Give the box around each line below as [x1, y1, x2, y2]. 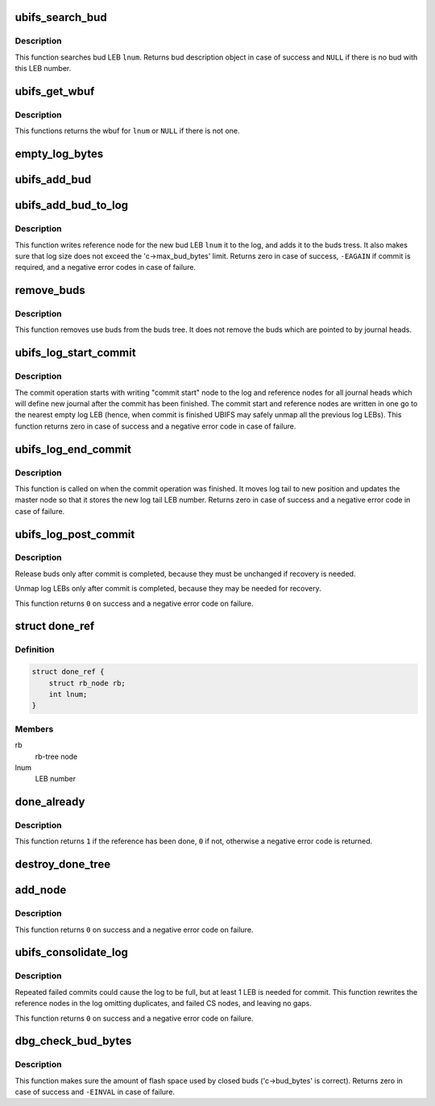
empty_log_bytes [14, 147, 104, 161]
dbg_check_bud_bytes [14, 1034, 132, 1048]
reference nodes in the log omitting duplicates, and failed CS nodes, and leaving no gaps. [14, 999, 312, 1009]
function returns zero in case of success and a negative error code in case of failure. [14, 421, 296, 431]
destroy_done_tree [14, 858, 111, 872]
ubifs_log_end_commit [14, 442, 132, 456]
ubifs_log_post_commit [14, 528, 135, 541]
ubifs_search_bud [14, 10, 108, 24]
